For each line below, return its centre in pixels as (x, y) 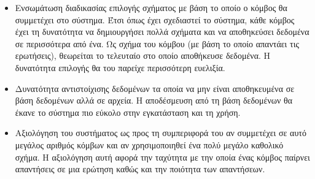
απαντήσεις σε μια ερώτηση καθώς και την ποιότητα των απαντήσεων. (140, 169)
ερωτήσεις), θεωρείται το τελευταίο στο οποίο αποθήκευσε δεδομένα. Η (143, 55)
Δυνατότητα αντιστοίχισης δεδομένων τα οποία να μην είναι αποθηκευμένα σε (155, 88)
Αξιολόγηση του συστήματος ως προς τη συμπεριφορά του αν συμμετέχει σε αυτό (161, 133)
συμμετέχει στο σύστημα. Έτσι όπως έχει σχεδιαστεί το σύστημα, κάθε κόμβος (155, 19)
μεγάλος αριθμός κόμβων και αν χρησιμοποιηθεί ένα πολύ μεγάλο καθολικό (149, 144)
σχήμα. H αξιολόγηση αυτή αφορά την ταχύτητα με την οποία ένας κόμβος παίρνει (162, 157)
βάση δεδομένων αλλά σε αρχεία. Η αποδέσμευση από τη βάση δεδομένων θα (154, 100)
